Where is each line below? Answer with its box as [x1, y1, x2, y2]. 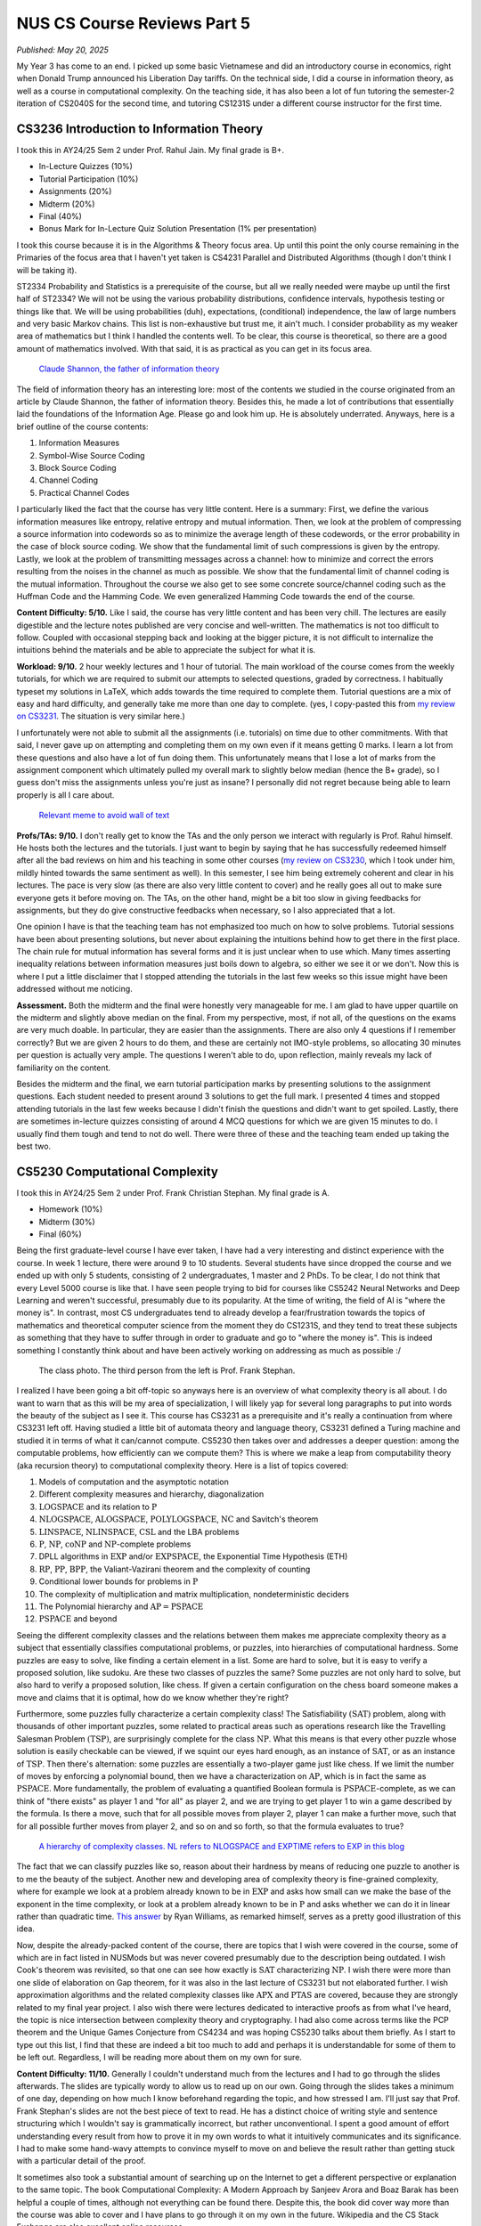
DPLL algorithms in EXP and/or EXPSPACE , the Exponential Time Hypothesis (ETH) [38, 1551, 348, 1562]
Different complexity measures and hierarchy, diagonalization [38, 1489, 265, 1499]
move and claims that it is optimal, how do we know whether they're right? [16, 1692, 289, 1702]
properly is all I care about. [16, 789, 115, 800]
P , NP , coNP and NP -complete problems [38, 1539, 192, 1549]
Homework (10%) [38, 1204, 103, 1215]
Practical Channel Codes [38, 487, 130, 498]
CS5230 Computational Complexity [16, 1164, 218, 1179]
